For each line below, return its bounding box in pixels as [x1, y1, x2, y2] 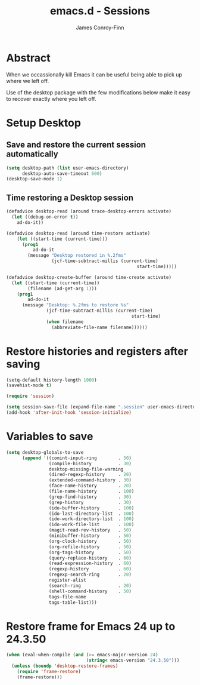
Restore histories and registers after [6, 345, 189, 358]
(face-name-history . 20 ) [48, 483, 132, 489]
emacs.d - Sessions [49, 4, 151, 18]
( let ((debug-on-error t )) [11, 214, 79, 220]
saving [6, 357, 40, 371]
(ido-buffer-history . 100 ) [48, 505, 135, 511]
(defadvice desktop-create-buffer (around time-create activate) [6, 274, 171, 280]
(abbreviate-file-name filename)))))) [51, 324, 148, 330]
